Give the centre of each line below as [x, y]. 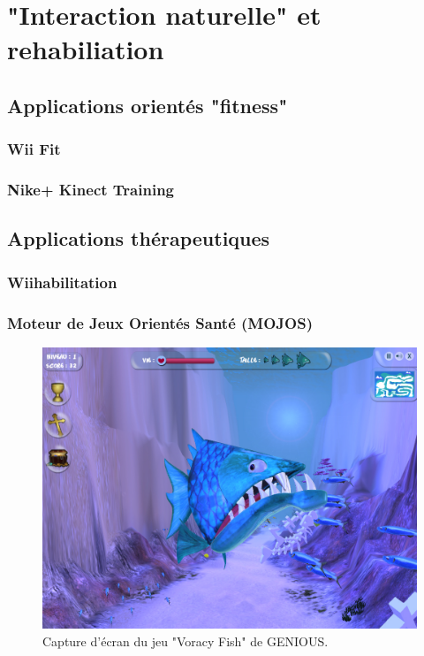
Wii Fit [34, 149]
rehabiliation [86, 49]
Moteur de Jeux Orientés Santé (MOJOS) [160, 322]
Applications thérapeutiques [139, 238]
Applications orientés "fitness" [148, 105]
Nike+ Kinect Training [91, 190]
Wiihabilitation [62, 282]
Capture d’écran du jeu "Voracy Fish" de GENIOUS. [185, 641]
